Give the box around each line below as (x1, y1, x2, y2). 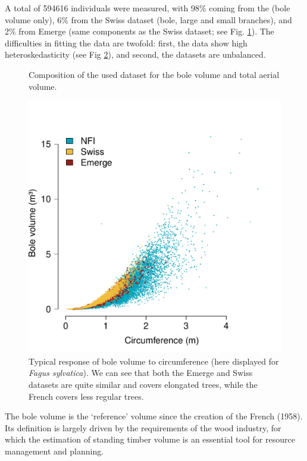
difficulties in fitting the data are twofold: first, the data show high (5, 36, 248, 49)
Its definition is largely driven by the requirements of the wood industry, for (5, 421, 281, 434)
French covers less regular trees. (29, 390, 144, 402)
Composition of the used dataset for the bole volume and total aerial (29, 68, 280, 80)
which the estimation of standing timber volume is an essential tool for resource (5, 433, 295, 446)
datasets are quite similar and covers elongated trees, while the (29, 378, 258, 390)
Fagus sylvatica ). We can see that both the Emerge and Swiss (29, 366, 253, 379)
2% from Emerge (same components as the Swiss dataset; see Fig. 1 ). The (5, 25, 274, 37)
